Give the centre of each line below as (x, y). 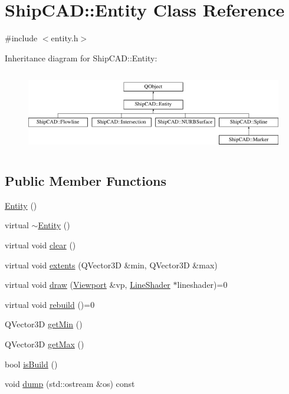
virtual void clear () (40, 244)
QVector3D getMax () (45, 344)
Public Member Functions (86, 180)
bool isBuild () (31, 364)
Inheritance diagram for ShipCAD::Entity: (81, 58)
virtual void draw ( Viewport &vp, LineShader (88, 285)
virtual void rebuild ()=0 (50, 304)
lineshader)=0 (202, 285)
